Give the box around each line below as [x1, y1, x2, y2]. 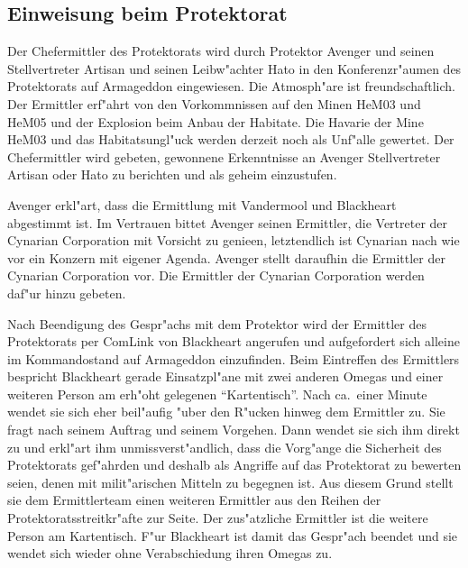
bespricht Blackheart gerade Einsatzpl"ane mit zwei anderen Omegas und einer [7, 367, 444, 386]
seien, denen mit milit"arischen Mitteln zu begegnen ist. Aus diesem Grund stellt [7, 472, 454, 491]
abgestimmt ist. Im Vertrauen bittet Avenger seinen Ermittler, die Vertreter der [7, 213, 448, 232]
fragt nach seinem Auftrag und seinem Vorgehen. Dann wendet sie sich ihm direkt [7, 420, 460, 439]
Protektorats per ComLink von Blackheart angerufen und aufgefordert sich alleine [7, 332, 460, 351]
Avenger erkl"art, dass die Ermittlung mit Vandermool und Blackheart [7, 195, 397, 214]
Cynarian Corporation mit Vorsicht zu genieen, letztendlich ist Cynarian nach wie [7, 231, 460, 250]
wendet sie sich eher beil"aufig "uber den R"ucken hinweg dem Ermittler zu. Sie [7, 402, 445, 421]
